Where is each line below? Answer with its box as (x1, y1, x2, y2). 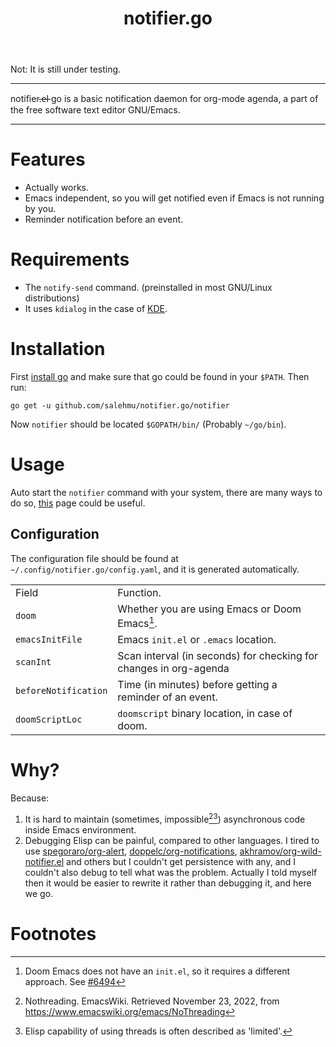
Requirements (10, 248, 130, 271)
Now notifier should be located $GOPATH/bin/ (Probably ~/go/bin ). (10, 418, 287, 430)
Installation (10, 338, 106, 361)
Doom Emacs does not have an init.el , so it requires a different (24, 965, 291, 977)
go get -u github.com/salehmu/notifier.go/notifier (10, 401, 230, 411)
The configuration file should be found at (10, 552, 179, 564)
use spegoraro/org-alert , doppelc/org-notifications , (24, 845, 238, 857)
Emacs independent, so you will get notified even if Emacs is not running (24, 192, 325, 204)
